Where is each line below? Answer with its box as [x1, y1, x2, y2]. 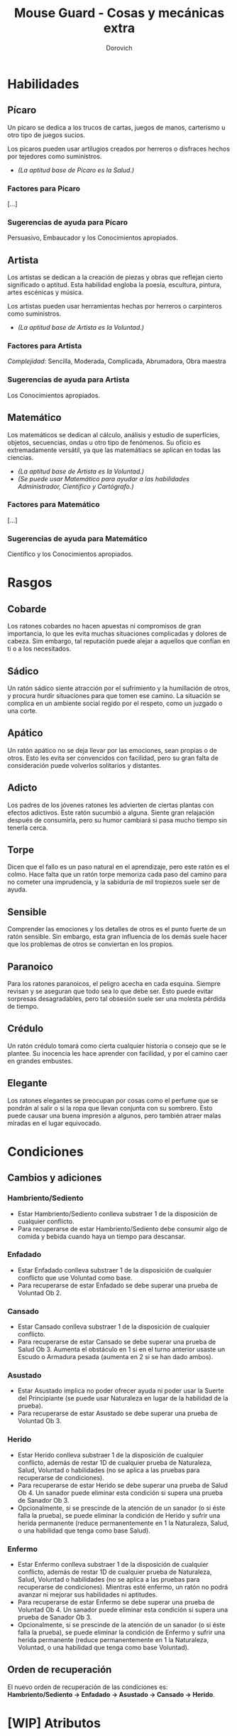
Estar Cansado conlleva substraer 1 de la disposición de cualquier [17, 1322, 210, 1331]
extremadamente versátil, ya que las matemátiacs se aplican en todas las [7, 446, 221, 454]
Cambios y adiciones [7, 1172, 102, 1184]
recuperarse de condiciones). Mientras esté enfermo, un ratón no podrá [17, 1583, 228, 1592]
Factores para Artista [7, 341, 82, 351]
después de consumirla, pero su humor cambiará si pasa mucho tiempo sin [7, 815, 228, 824]
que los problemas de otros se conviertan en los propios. [7, 940, 174, 948]
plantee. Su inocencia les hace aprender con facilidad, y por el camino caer [7, 1049, 228, 1057]
